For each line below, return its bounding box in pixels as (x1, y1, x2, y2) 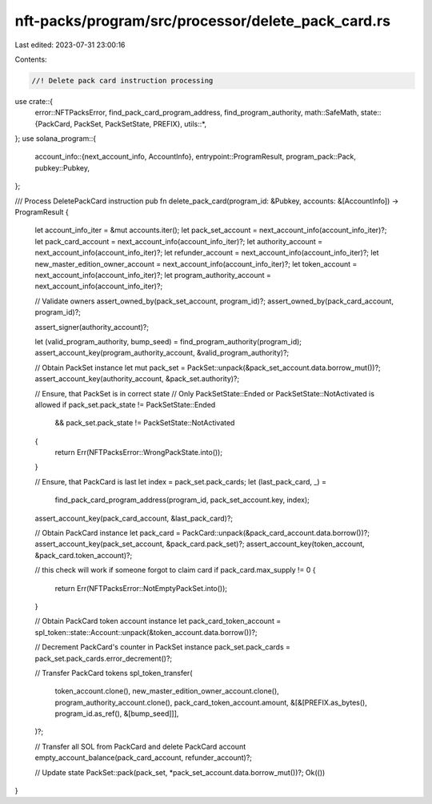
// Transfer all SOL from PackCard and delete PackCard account (34, 742, 246, 751)
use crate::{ (14, 96, 54, 106)
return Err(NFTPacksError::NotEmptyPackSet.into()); (54, 583, 228, 593)
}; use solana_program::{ (14, 134, 96, 143)
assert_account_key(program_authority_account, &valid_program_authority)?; (34, 348, 290, 358)
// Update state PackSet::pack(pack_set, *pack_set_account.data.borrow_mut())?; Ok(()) (34, 767, 326, 777)
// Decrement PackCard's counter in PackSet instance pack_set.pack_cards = (34, 642, 291, 652)
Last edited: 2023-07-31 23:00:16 (14, 40, 126, 50)
